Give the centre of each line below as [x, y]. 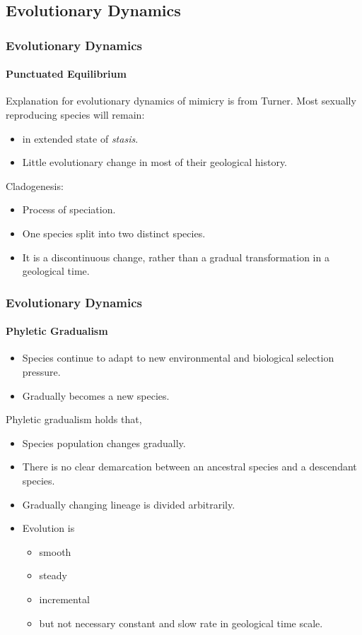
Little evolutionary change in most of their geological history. [155, 162]
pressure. [41, 372]
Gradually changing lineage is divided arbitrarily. [129, 504]
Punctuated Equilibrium [66, 74]
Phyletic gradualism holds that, [74, 419]
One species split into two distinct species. [114, 233]
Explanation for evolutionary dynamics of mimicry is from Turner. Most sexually [181, 101]
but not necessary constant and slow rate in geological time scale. [181, 623]
